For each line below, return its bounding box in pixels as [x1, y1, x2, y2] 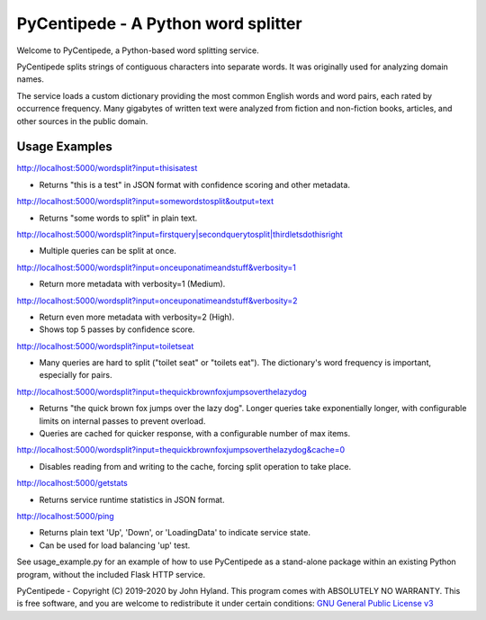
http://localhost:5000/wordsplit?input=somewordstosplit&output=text [16, 196, 274, 207]
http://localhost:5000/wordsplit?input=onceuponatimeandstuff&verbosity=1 [16, 262, 297, 273]
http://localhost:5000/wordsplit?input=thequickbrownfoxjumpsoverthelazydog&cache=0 [16, 445, 346, 455]
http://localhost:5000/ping [16, 511, 114, 521]
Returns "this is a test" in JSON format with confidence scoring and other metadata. [39, 179, 351, 190]
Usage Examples [16, 139, 112, 155]
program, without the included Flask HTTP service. [16, 569, 206, 580]
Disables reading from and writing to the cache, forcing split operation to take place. [39, 461, 352, 472]
